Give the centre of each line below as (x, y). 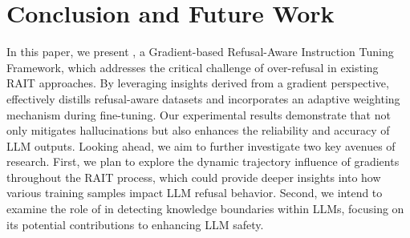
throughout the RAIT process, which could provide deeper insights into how (194, 177)
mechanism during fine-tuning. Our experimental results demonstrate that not (199, 114)
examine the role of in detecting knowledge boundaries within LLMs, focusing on (205, 209)
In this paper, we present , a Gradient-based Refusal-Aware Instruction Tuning (200, 52)
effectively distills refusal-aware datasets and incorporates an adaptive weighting (203, 98)
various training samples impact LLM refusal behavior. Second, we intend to (195, 193)
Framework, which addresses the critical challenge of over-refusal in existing (193, 67)
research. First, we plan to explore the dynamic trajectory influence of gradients (203, 161)
